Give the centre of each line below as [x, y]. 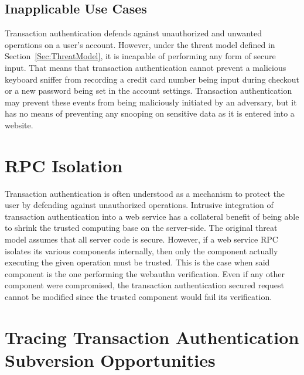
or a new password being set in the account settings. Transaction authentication [148, 91]
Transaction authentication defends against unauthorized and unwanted [134, 33]
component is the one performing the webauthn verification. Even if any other [145, 273]
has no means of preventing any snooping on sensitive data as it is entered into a [150, 113]
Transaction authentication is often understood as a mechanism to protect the [145, 193]
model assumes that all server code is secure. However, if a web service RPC [141, 239]
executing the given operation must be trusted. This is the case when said [137, 262]
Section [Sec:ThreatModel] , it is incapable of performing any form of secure [140, 56]
